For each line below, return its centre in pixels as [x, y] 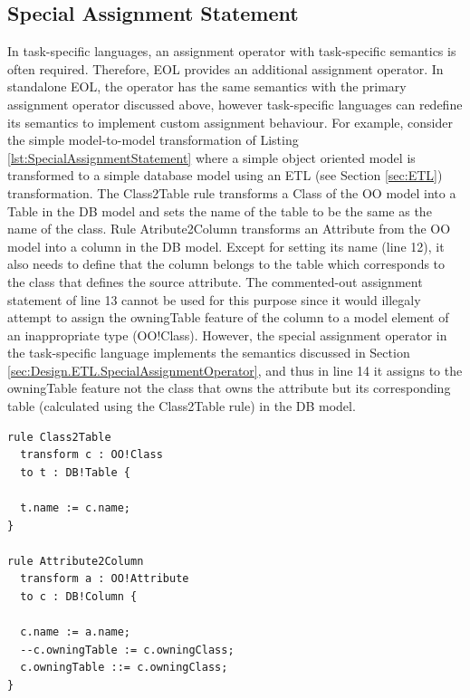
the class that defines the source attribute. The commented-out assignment [215, 281]
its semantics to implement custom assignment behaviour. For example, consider [230, 122]
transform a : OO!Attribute [105, 579]
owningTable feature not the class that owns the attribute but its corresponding [229, 388]
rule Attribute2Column [76, 561]
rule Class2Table [59, 437]
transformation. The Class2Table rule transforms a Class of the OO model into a [232, 192]
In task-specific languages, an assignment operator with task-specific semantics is [232, 51]
